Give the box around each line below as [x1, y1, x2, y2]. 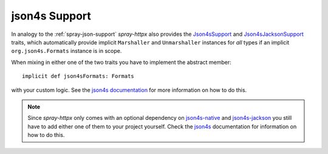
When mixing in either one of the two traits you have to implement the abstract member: [11, 58, 232, 66]
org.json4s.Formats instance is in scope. [11, 47, 122, 55]
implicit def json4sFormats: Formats [22, 73, 135, 80]
